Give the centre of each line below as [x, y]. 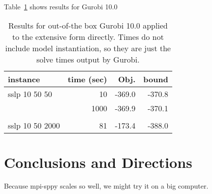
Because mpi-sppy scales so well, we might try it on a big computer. [106, 185]
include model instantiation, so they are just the [88, 48]
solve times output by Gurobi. [88, 59]
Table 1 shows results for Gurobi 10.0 [61, 6]
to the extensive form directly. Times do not [88, 36]
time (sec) [87, 79]
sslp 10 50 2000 [34, 125]
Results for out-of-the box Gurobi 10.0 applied [88, 25]
